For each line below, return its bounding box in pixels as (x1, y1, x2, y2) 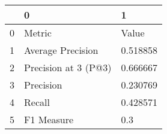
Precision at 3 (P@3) (24, 60, 112, 74)
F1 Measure (24, 112, 74, 126)
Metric (24, 26, 52, 39)
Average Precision (24, 43, 99, 57)
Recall (24, 95, 50, 109)
